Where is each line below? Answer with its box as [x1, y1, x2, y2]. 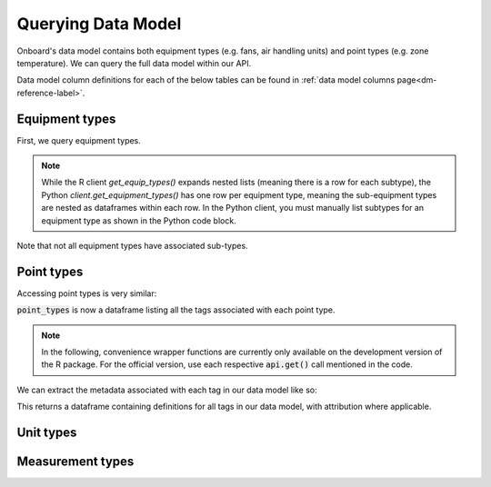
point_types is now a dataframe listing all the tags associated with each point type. [16, 304, 336, 315]
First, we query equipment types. [16, 134, 141, 145]
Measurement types [16, 454, 135, 470]
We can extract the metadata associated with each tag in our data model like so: [16, 384, 317, 395]
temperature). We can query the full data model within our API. [16, 57, 252, 68]
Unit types [16, 425, 77, 441]
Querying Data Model [16, 14, 182, 34]
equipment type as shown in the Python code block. [41, 214, 236, 226]
